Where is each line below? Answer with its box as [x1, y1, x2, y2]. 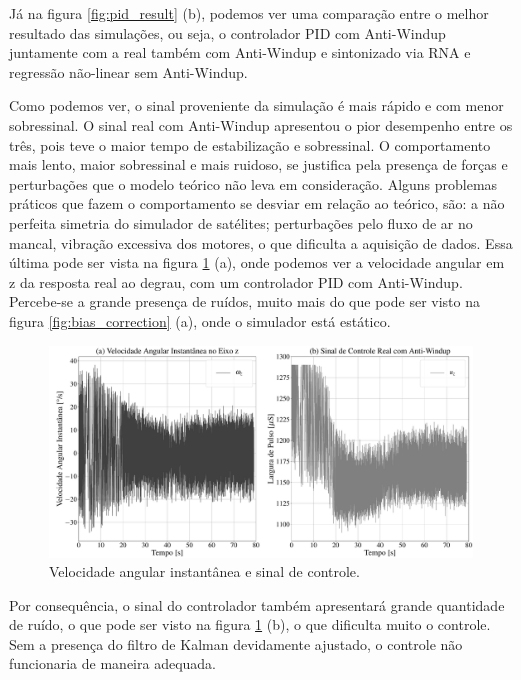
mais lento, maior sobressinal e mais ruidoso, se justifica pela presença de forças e [9, 154, 508, 175]
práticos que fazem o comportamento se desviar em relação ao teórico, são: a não [9, 193, 505, 214]
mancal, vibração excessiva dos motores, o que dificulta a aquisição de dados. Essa [9, 232, 513, 253]
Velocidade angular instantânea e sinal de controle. [49, 561, 360, 582]
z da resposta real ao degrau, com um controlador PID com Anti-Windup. [9, 271, 463, 292]
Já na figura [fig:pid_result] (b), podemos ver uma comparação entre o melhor [9, 3, 489, 23]
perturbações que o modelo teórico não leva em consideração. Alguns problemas [9, 173, 498, 194]
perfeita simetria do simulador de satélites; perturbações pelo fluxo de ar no [9, 212, 473, 233]
